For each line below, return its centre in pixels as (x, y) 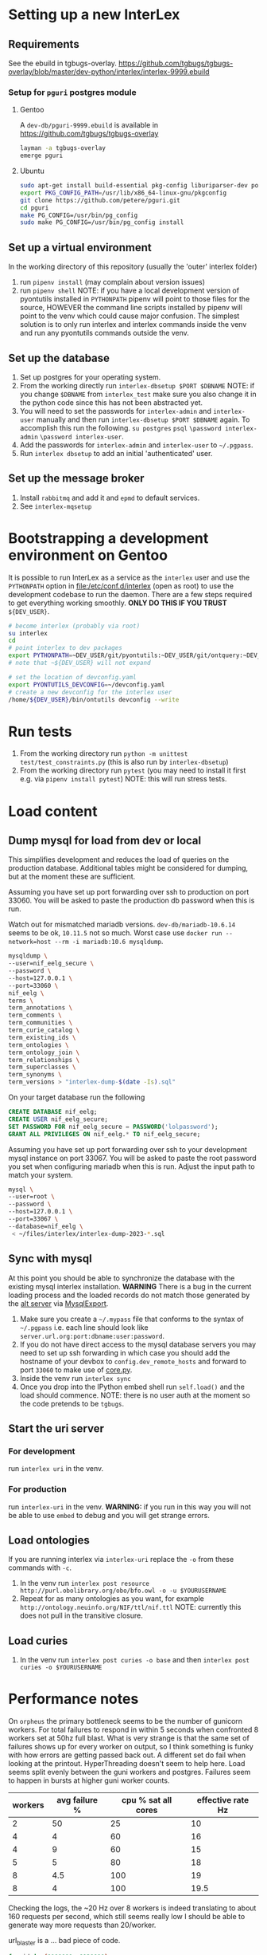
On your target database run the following (77, 1097)
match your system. (41, 1174)
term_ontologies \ (39, 1045)
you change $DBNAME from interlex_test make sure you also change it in (138, 394)
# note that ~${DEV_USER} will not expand (79, 663)
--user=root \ (32, 1197)
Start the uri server (56, 1428)
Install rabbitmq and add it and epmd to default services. (110, 498)
